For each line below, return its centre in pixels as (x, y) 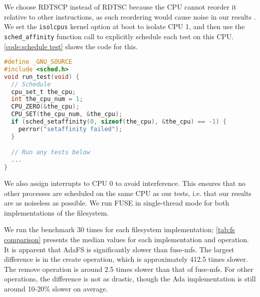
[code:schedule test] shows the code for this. (71, 46)
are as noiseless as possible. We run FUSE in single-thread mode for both (117, 203)
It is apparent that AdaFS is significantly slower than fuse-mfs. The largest (119, 249)
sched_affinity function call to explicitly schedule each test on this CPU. (119, 36)
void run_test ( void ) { (42, 77)
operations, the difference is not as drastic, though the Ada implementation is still (130, 279)
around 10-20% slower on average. (56, 288)
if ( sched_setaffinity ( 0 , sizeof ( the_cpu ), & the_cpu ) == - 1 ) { (119, 122)
